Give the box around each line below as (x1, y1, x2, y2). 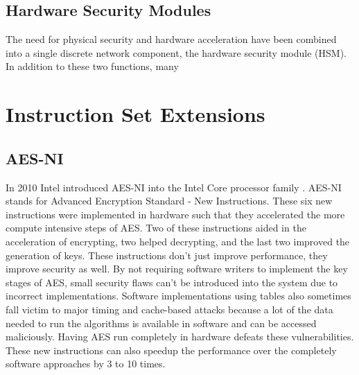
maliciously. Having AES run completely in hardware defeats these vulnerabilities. (6, 329, 354, 344)
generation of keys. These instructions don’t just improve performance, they (6, 247, 328, 262)
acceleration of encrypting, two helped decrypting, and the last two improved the (6, 234, 350, 248)
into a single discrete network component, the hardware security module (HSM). (6, 45, 347, 60)
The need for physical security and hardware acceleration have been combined (6, 32, 337, 46)
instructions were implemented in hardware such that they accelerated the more (6, 207, 345, 221)
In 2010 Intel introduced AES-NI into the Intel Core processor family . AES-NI (6, 180, 342, 194)
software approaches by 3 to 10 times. (6, 356, 166, 371)
